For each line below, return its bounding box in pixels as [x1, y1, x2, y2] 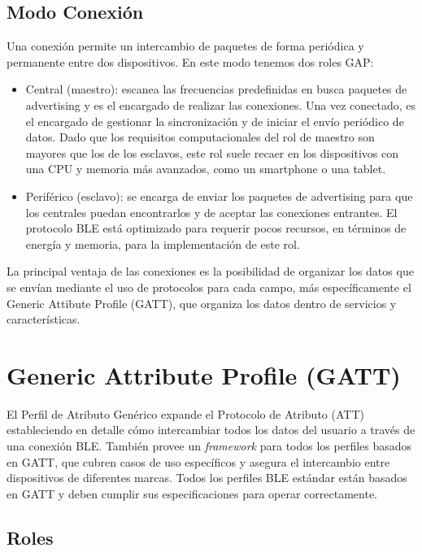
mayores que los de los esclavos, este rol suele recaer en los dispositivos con [25, 144, 399, 161]
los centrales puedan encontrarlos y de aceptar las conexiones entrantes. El [25, 203, 398, 220]
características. [7, 311, 80, 328]
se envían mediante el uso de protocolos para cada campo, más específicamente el [7, 278, 411, 295]
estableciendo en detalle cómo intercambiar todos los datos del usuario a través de [7, 421, 415, 438]
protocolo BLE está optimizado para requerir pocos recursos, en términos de [25, 219, 407, 237]
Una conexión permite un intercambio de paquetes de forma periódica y [7, 37, 364, 54]
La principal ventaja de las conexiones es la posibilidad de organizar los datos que [7, 263, 414, 280]
